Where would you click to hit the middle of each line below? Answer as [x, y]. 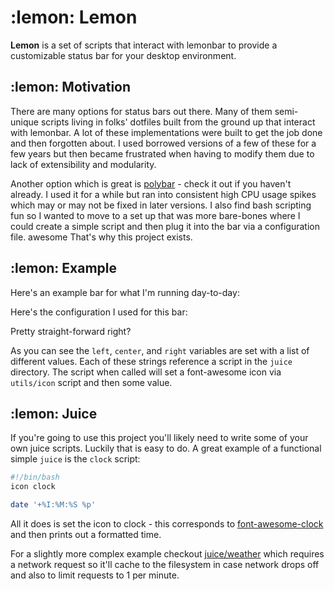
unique [24, 122]
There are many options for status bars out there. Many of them [141, 111]
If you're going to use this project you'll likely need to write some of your [159, 438]
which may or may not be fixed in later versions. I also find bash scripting [161, 205]
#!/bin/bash [35, 477]
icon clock [33, 487]
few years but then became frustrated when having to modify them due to [162, 153]
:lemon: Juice [54, 413]
